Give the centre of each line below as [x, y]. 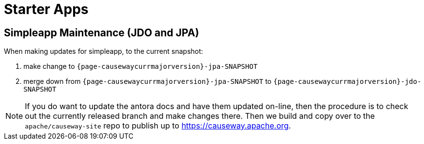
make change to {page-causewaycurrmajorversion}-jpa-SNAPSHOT [141, 66]
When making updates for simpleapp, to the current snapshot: [104, 51]
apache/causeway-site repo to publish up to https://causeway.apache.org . [158, 126]
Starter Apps [46, 9]
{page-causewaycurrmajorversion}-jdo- [347, 82]
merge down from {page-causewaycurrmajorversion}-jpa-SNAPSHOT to [148, 81]
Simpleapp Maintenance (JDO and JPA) [102, 32]
